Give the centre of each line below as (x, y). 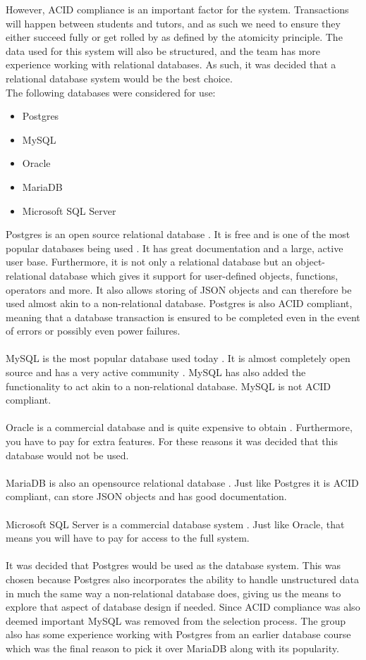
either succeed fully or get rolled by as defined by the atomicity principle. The (174, 37)
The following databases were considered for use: (111, 92)
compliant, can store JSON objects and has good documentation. (146, 496)
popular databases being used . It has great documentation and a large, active (175, 248)
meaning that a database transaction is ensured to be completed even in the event (183, 317)
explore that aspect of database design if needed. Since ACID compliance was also (183, 607)
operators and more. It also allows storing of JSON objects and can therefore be (179, 289)
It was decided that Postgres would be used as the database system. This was (173, 565)
